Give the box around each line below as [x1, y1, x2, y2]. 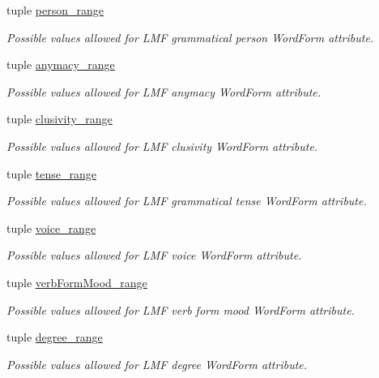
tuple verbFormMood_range [6, 273, 147, 290]
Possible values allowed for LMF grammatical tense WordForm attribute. [6, 192, 367, 209]
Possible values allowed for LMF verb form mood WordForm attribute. [6, 301, 355, 318]
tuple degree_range [6, 329, 103, 346]
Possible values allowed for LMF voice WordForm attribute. [6, 247, 302, 264]
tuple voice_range [6, 219, 96, 236]
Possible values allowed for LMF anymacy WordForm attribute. [6, 83, 322, 100]
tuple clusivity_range [6, 110, 113, 127]
